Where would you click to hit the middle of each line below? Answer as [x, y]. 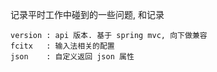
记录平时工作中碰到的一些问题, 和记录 [87, 14]
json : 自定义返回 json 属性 [72, 57]
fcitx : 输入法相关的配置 [62, 46]
